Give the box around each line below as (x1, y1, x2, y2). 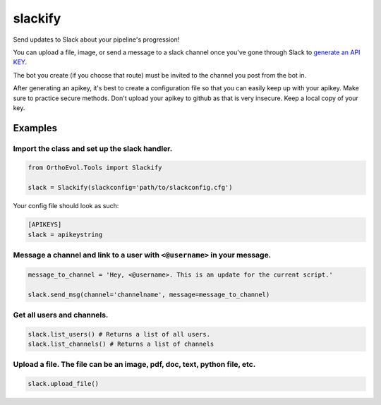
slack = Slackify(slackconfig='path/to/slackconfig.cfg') (28, 183, 233, 192)
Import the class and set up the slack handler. (13, 143, 173, 153)
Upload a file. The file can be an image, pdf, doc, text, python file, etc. (13, 360, 256, 370)
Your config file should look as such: (13, 202, 119, 210)
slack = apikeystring (28, 230, 103, 238)
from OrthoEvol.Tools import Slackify (28, 164, 162, 172)
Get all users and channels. (13, 310, 109, 320)
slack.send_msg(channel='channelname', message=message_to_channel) (28, 290, 270, 298)
